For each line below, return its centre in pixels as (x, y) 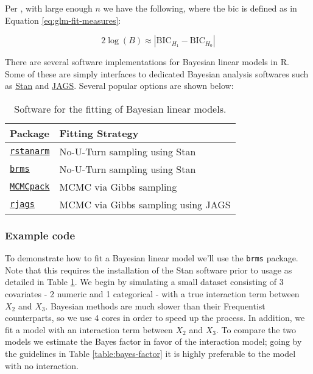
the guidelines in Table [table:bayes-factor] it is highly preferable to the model (150, 353)
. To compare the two (256, 329)
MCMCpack (30, 187)
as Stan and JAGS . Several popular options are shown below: (119, 86)
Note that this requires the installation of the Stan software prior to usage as (149, 270)
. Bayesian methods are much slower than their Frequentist (155, 305)
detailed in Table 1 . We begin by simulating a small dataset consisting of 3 (144, 282)
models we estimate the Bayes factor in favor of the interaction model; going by (153, 341)
